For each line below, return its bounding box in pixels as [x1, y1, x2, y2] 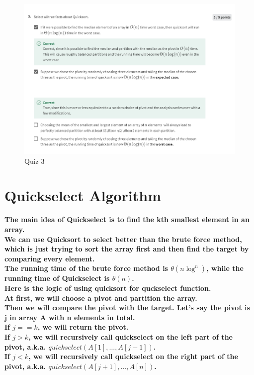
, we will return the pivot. [37, 322, 129, 332]
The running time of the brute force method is [4, 263, 168, 273]
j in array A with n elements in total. [4, 312, 135, 322]
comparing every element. [4, 253, 95, 263]
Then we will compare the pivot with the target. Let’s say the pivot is [4, 302, 250, 313]
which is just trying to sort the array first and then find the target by [4, 244, 249, 254]
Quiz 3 [24, 155, 45, 166]
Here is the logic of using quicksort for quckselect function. [4, 282, 211, 293]
